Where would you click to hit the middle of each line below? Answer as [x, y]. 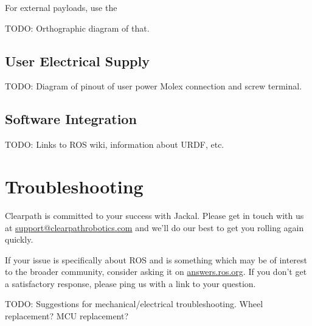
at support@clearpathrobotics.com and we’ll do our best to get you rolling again [154, 227]
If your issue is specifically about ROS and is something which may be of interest [156, 259]
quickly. [19, 239]
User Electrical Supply [77, 61]
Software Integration [71, 119]
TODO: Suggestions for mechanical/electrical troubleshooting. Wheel [134, 304]
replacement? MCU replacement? [67, 316]
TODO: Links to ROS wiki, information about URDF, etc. [115, 144]
